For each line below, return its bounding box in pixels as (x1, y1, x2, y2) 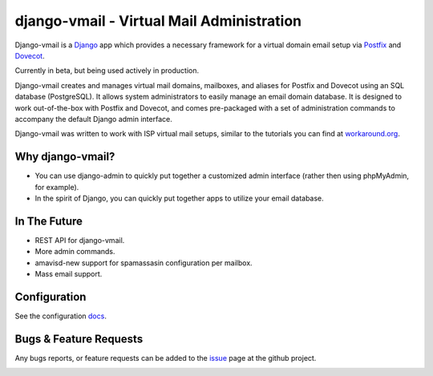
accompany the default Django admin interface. (14, 114, 172, 123)
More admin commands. (34, 247, 115, 257)
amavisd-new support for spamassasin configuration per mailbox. (34, 257, 253, 268)
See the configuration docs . (14, 311, 107, 321)
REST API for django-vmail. (34, 235, 125, 245)
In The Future (14, 214, 83, 228)
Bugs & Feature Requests (14, 332, 144, 346)
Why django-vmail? (14, 150, 115, 164)
